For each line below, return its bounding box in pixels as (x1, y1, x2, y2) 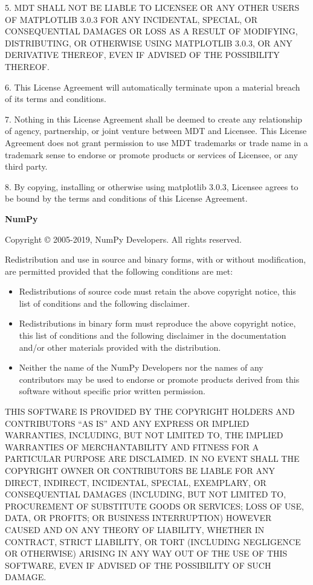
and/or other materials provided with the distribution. (19, 340, 221, 353)
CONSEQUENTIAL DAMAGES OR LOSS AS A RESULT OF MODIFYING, (5, 25, 298, 37)
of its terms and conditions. (5, 92, 106, 105)
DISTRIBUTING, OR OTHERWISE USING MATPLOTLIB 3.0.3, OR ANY (5, 36, 292, 49)
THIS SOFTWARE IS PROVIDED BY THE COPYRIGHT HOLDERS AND (5, 405, 295, 418)
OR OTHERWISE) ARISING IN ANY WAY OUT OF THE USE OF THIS (5, 547, 288, 560)
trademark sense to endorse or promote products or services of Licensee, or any (5, 148, 298, 161)
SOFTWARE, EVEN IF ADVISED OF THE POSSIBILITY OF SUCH (5, 558, 271, 571)
